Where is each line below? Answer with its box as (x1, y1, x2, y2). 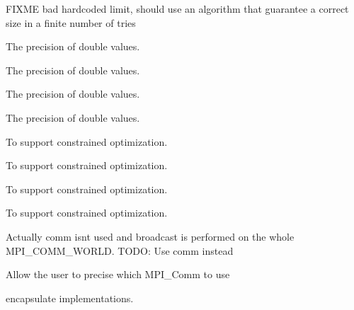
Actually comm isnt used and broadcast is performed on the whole (6, 229, 295, 243)
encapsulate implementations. (6, 290, 134, 305)
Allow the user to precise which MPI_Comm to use (6, 267, 230, 282)
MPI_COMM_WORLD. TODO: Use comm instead (6, 243, 234, 258)
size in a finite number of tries (6, 15, 136, 30)
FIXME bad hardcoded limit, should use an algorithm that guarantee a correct (6, 1, 349, 16)
